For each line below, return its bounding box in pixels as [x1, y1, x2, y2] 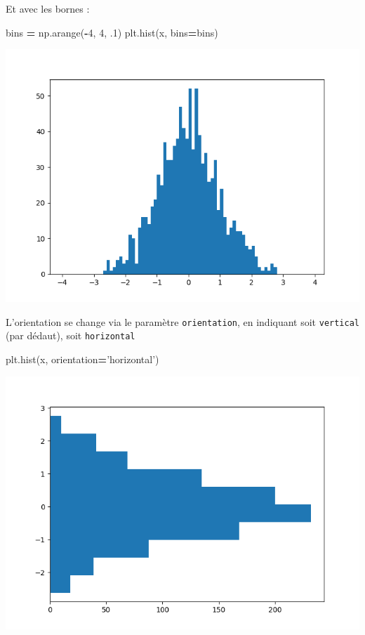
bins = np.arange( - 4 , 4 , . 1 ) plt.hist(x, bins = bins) [6, 25, 218, 39]
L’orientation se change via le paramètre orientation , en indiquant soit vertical [6, 314, 359, 329]
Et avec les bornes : [6, 1, 90, 15]
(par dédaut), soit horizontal [6, 328, 135, 343]
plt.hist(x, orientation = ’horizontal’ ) [6, 352, 159, 367]
